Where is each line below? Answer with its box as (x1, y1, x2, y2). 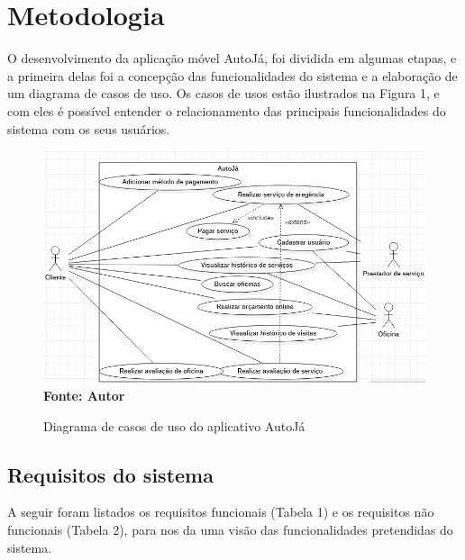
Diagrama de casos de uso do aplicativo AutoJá (43, 416, 305, 435)
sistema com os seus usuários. (7, 119, 170, 138)
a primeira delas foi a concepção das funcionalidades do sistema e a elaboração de (7, 66, 458, 85)
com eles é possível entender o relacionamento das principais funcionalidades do (7, 101, 446, 120)
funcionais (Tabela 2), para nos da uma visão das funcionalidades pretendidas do (7, 519, 453, 538)
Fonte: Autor (43, 385, 125, 404)
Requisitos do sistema (7, 460, 214, 488)
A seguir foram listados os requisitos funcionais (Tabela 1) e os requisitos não (7, 502, 434, 521)
